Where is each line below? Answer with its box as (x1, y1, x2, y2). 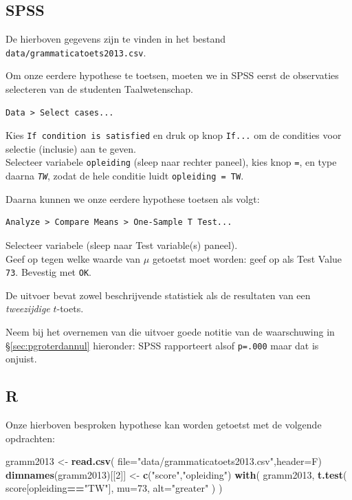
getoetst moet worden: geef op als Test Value (152, 251, 342, 265)
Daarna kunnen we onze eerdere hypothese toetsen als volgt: (5, 191, 260, 206)
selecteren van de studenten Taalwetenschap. (5, 82, 193, 96)
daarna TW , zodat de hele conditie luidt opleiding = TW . (5, 169, 244, 183)
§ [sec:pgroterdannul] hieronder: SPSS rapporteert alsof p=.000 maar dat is (5, 338, 319, 352)
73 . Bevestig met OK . (5, 265, 91, 279)
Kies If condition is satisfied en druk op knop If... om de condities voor (5, 128, 342, 142)
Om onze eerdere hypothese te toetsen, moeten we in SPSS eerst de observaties (5, 68, 339, 83)
